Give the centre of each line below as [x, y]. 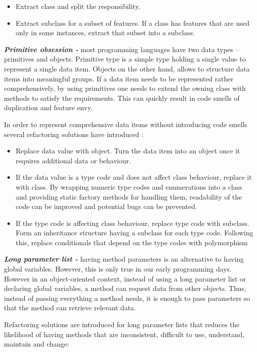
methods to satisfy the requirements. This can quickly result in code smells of [122, 98]
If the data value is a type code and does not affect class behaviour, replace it [134, 177]
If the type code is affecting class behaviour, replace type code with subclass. [132, 223]
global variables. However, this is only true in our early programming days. [118, 269]
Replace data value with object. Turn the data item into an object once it [128, 151]
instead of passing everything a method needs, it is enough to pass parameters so [127, 298]
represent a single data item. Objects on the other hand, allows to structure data [127, 68]
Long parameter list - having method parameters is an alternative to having [124, 259]
